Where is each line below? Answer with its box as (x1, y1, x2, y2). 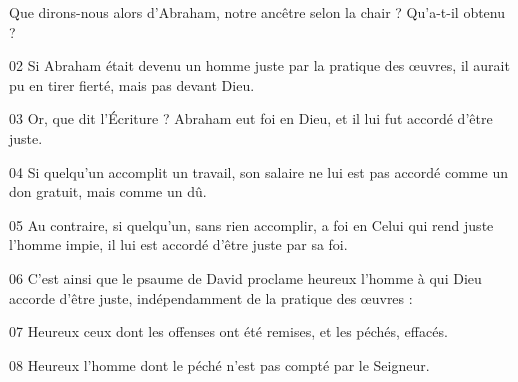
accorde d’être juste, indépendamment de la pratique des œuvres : (9, 287, 413, 308)
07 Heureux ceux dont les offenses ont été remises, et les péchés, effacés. (9, 321, 448, 342)
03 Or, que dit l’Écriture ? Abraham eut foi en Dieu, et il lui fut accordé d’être (9, 108, 493, 129)
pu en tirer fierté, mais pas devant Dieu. (9, 74, 255, 95)
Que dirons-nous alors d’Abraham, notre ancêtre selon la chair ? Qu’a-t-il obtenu (9, 2, 506, 22)
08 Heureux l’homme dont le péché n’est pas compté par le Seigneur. (9, 354, 430, 375)
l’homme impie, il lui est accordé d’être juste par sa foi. (9, 234, 348, 255)
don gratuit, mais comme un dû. (9, 181, 207, 202)
